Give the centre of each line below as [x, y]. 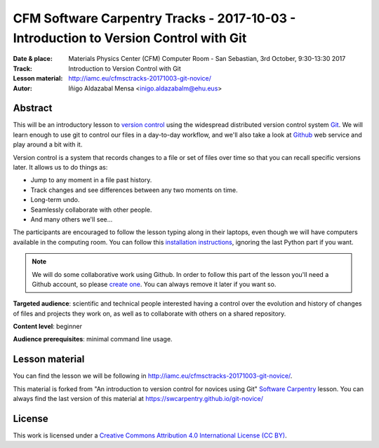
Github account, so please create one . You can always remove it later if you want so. [154, 284]
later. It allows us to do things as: [60, 167]
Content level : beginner [47, 327]
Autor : [23, 88]
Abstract [33, 108]
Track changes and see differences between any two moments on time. [134, 190]
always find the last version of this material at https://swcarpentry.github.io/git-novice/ [138, 399]
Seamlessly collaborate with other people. [91, 210]
